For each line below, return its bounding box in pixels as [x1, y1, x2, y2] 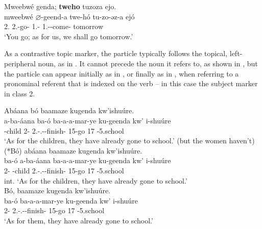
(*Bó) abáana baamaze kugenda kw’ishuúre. [4, 145, 142, 156]
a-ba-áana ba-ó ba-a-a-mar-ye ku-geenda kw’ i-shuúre [4, 115, 171, 125]
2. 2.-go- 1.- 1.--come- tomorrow [4, 21, 104, 32]
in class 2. [4, 88, 35, 98]
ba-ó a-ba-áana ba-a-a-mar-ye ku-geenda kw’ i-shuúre [4, 155, 171, 166]
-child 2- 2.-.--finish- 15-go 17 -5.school [4, 125, 124, 136]
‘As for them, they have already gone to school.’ [4, 215, 153, 225]
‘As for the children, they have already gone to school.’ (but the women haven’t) [4, 135, 255, 146]
